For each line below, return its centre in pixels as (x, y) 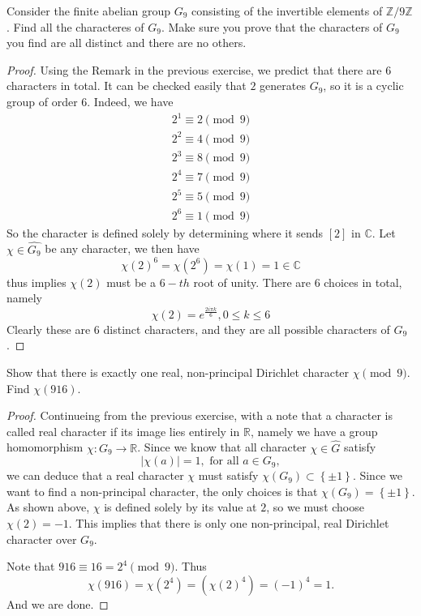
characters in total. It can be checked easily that (127, 86)
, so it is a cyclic (363, 86)
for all (224, 462)
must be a (131, 282)
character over (42, 539)
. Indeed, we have (130, 101)
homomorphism (45, 447)
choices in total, (363, 282)
